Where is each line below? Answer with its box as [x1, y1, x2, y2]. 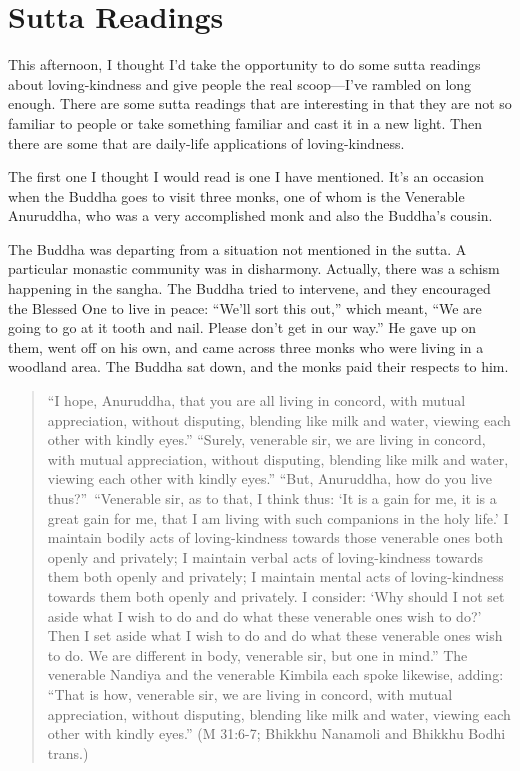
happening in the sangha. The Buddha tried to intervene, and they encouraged [8, 278, 491, 299]
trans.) [47, 742, 89, 763]
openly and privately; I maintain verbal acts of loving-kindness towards [47, 546, 484, 567]
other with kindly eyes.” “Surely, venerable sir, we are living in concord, [47, 429, 486, 450]
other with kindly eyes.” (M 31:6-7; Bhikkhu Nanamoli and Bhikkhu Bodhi [47, 723, 506, 744]
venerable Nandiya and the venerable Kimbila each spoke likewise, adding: [47, 664, 504, 685]
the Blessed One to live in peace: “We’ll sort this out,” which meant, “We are [8, 297, 482, 318]
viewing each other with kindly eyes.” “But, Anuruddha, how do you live [47, 468, 492, 489]
